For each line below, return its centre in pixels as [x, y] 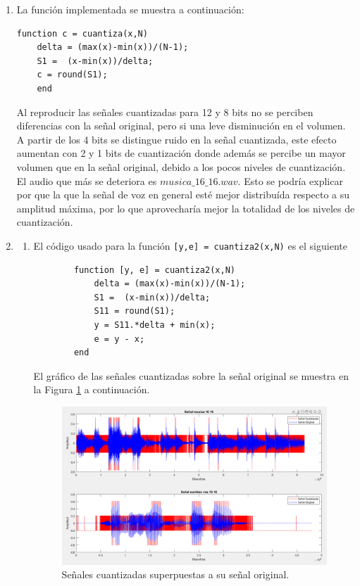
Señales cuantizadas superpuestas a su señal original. [175, 574]
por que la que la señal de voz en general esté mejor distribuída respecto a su [183, 195]
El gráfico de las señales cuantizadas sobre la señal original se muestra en [191, 375]
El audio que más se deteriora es [87, 180]
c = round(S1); [72, 75]
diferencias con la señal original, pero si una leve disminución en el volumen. [181, 126]
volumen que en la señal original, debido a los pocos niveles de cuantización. [181, 166]
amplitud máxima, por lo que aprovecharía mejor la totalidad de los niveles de [186, 208]
